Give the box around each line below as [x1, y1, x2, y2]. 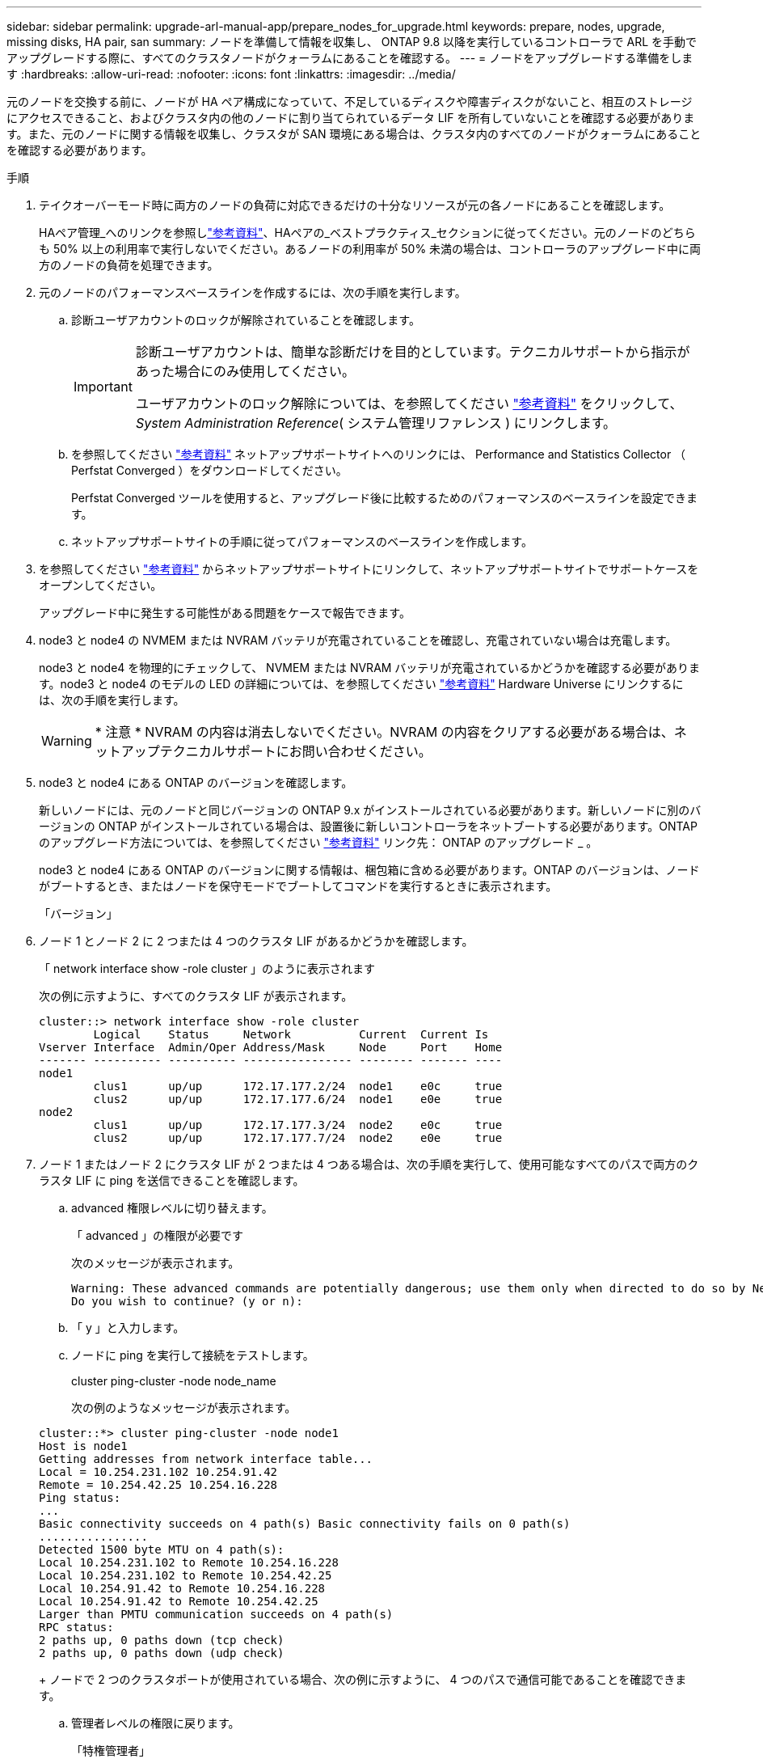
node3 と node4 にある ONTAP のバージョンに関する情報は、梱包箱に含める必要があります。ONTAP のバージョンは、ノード [39, 863, 700, 877]
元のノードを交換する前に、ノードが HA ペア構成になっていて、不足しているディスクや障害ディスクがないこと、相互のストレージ [6, 95, 693, 108]
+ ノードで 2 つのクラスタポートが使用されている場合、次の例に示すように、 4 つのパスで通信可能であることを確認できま [39, 1672, 687, 1686]
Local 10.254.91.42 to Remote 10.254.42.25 [39, 1595, 318, 1608]
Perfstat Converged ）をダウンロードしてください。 [71, 463, 348, 477]
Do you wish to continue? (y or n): [71, 1295, 303, 1308]
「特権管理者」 [71, 1744, 150, 1757]
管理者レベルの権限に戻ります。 [71, 1716, 240, 1730]
